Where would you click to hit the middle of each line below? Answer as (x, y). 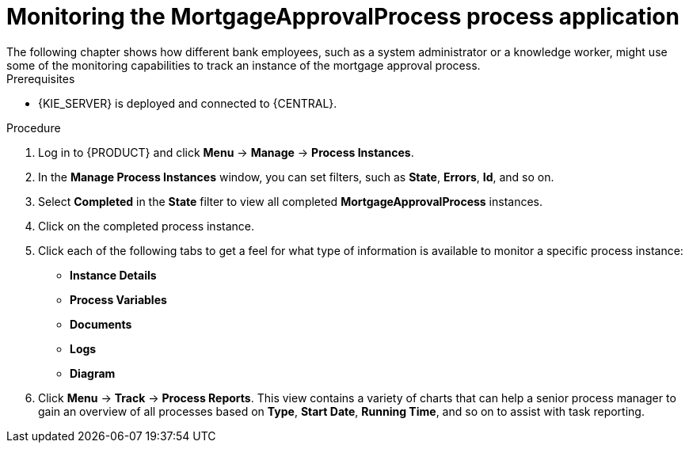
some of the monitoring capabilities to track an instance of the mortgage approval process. (244, 65)
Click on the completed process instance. (146, 226)
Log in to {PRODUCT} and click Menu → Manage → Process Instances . (226, 152)
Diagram (93, 373)
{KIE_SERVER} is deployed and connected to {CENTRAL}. (188, 103)
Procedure (34, 127)
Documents (101, 324)
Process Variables (118, 299)
